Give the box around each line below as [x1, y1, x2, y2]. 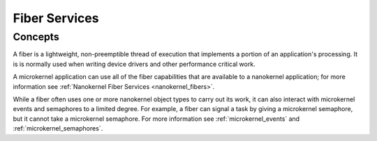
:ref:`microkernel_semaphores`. [13, 124, 103, 133]
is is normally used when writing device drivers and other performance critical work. [13, 60, 256, 68]
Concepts [13, 31, 59, 43]
